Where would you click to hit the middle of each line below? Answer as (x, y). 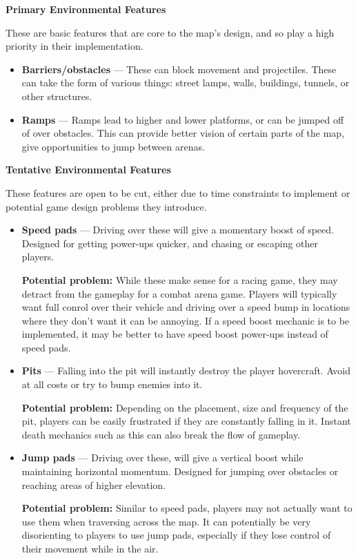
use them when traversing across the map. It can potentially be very (166, 521)
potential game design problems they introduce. (106, 206)
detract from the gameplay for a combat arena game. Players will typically (179, 293)
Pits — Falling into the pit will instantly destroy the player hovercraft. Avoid (186, 371)
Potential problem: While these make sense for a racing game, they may (180, 279)
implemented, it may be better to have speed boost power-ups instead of (175, 334)
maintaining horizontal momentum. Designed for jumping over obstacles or (180, 471)
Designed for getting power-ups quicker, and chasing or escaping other (170, 243)
